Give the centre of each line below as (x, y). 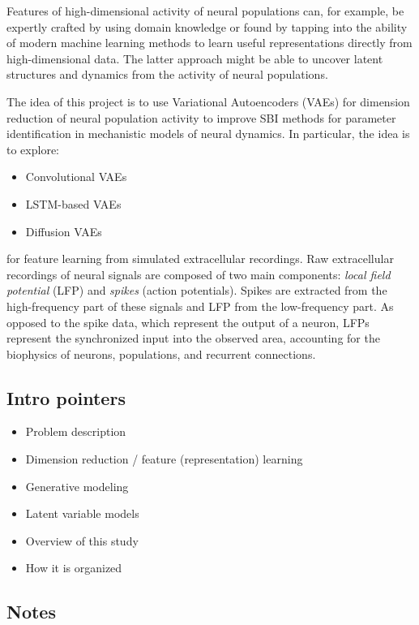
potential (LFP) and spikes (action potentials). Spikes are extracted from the (197, 290)
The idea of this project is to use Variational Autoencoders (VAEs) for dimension (208, 101)
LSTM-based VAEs (73, 203)
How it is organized (74, 568)
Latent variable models (82, 513)
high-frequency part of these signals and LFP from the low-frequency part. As (200, 306)
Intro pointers (66, 397)
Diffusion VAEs (64, 231)
